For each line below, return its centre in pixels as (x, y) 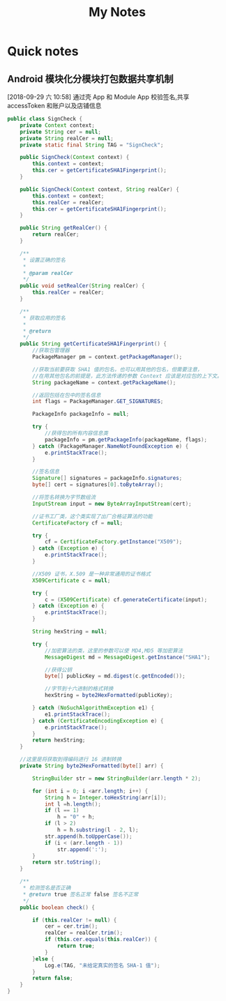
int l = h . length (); (73, 804)
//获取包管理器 (51, 351)
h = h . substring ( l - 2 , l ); (98, 830)
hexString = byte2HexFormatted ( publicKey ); (108, 695)
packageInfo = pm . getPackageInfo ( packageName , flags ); (126, 439)
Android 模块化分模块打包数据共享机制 (90, 78)
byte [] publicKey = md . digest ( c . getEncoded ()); (115, 676)
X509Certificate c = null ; (71, 580)
